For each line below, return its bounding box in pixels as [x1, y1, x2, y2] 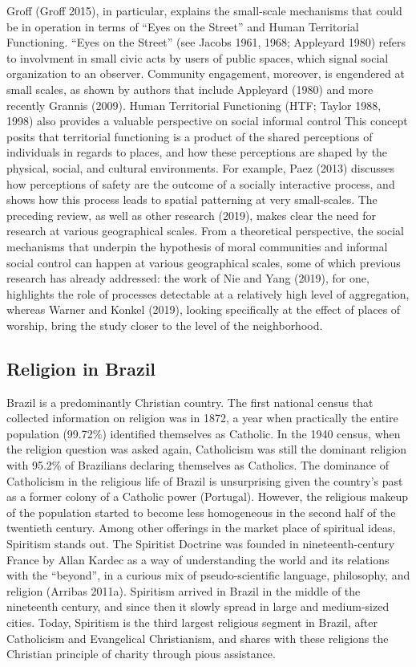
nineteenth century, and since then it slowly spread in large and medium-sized [6, 598, 390, 615]
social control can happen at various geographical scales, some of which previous [6, 254, 401, 270]
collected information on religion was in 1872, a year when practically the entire [6, 409, 398, 426]
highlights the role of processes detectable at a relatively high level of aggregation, [6, 285, 410, 302]
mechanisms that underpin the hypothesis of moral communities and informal [6, 238, 388, 254]
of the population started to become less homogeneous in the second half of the [6, 503, 396, 520]
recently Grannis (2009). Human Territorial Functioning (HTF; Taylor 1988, [6, 96, 382, 113]
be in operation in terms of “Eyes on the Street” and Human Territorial [6, 18, 359, 35]
